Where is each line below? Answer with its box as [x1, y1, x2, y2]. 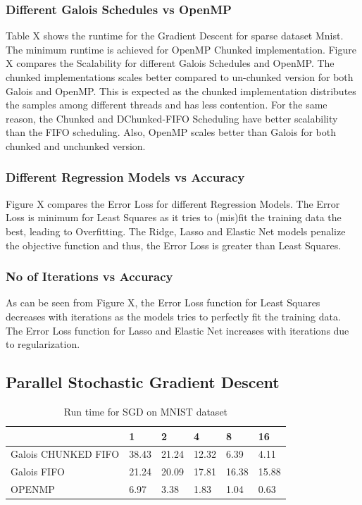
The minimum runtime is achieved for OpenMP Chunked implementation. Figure [6, 42, 356, 56]
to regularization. [6, 337, 80, 351]
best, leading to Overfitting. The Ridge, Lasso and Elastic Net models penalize [6, 223, 346, 238]
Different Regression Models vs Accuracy [6, 168, 245, 186]
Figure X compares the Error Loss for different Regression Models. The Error [6, 196, 340, 211]
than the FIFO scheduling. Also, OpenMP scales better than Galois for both [6, 125, 337, 139]
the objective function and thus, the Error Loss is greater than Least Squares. [6, 237, 342, 252]
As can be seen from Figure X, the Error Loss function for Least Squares [6, 295, 320, 310]
